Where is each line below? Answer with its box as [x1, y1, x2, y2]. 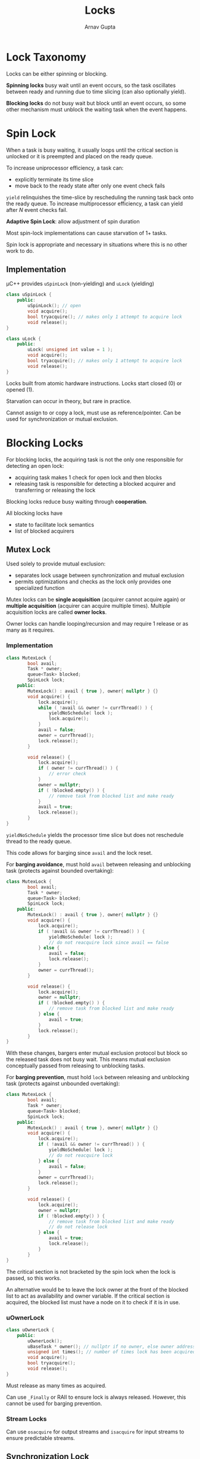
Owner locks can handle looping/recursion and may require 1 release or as [6, 620, 189, 627]
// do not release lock [48, 1224, 108, 1230]
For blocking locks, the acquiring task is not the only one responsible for [6, 456, 183, 463]
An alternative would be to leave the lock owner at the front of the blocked [6, 1286, 189, 1293]
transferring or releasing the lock [14, 486, 96, 493]
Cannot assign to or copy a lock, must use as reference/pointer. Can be [6, 409, 182, 416]
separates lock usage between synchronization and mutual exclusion [14, 572, 185, 579]
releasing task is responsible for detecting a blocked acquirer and [14, 480, 176, 487]
